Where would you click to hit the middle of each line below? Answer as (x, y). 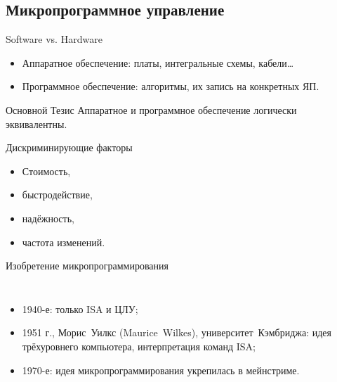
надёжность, (48, 218)
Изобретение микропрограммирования (87, 266)
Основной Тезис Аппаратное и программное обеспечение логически (151, 109)
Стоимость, (46, 171)
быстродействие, (57, 195)
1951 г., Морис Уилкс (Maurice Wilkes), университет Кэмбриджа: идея (177, 332)
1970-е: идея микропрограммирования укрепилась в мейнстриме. (161, 370)
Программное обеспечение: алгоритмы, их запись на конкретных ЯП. (171, 86)
